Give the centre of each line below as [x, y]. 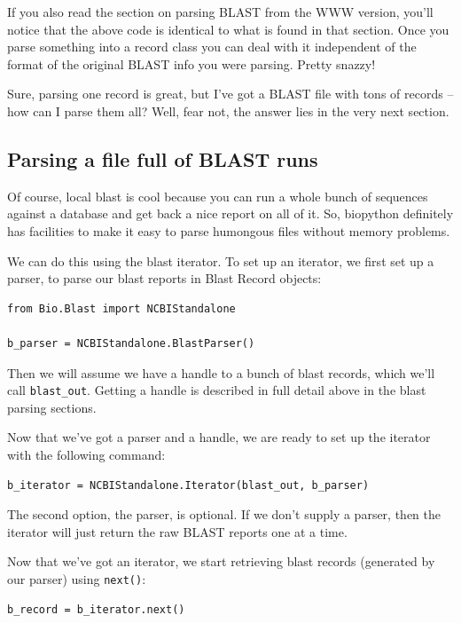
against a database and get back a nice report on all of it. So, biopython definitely [230, 213]
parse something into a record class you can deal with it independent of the [212, 47]
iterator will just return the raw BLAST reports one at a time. [177, 531]
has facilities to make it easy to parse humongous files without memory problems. [229, 230]
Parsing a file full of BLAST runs [163, 158]
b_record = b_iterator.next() [96, 609]
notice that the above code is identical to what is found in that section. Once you [228, 29]
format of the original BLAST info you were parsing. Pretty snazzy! [191, 63]
